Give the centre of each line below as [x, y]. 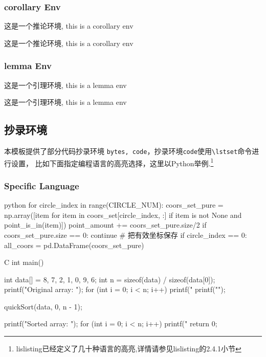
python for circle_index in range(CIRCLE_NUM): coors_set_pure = [114, 205]
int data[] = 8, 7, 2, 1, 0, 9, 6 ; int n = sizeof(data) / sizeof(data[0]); [110, 279]
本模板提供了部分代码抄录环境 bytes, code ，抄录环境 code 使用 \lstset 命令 [128, 151]
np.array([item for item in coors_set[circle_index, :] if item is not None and [123, 215]
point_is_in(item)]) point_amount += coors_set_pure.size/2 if [105, 225]
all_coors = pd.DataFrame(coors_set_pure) [74, 245]
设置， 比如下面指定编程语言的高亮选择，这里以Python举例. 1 [112, 162]
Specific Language [42, 185]
